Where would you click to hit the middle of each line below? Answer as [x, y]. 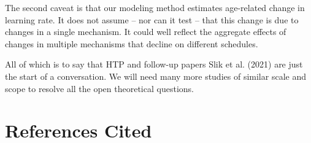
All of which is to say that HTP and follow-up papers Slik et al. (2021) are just [154, 64]
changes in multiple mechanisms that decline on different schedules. [132, 43]
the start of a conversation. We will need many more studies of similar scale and [155, 76]
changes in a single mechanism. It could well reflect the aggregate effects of [146, 32]
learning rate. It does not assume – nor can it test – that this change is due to [152, 19]
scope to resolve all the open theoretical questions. [99, 88]
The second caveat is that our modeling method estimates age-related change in [155, 7]
